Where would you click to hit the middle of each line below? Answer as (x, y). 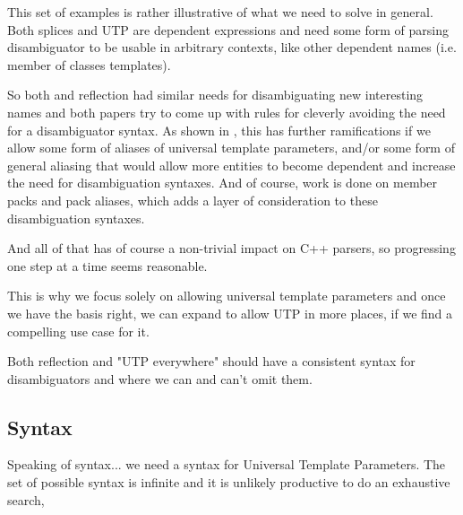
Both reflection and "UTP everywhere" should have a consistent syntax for (211, 361)
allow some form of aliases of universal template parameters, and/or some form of (231, 148)
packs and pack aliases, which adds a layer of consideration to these (193, 200)
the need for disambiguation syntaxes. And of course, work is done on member (223, 183)
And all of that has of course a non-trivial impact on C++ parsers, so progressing (231, 248)
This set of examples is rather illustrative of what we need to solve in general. (220, 12)
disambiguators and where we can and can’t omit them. (160, 378)
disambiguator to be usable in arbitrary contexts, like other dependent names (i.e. (232, 47)
